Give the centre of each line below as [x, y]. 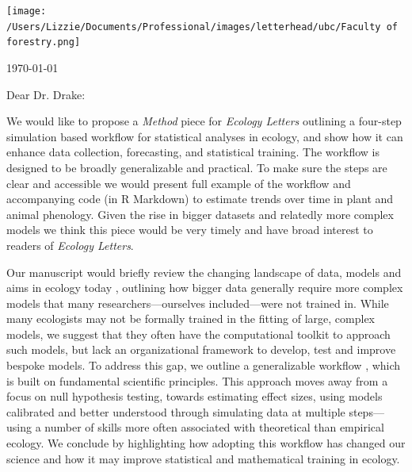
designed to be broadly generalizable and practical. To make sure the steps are [197, 167]
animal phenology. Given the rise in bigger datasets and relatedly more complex [200, 214]
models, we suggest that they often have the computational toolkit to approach [198, 334]
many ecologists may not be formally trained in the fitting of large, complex [191, 319]
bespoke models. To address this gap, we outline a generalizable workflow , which [204, 365]
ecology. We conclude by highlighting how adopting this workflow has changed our [206, 443]
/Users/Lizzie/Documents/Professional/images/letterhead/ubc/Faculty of [202, 27]
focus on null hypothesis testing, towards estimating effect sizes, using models [195, 396]
